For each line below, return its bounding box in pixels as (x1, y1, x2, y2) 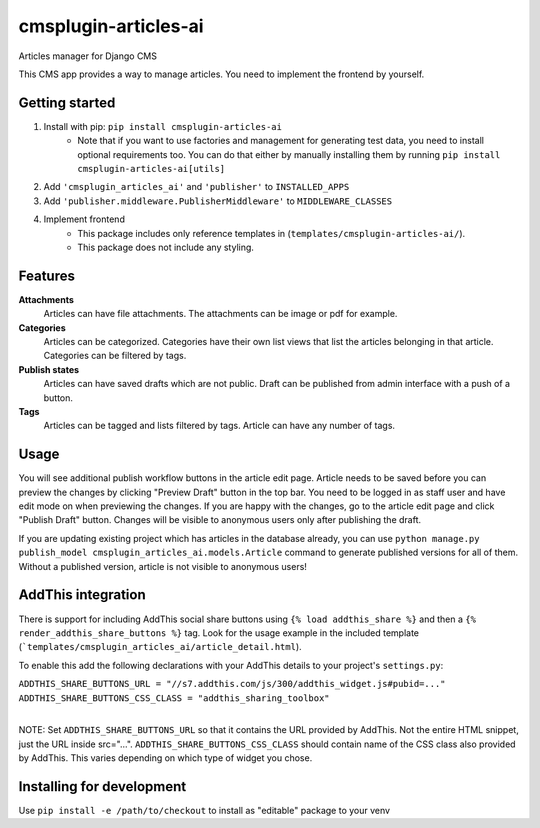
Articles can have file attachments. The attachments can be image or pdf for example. (43, 308, 398, 320)
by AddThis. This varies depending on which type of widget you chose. (18, 752, 313, 764)
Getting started (18, 94, 116, 111)
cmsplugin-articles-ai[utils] (77, 163, 226, 175)
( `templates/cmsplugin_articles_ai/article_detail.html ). (18, 641, 302, 653)
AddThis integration (18, 586, 147, 604)
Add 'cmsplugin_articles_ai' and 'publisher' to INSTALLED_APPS (43, 181, 350, 193)
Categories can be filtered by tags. (43, 350, 187, 362)
